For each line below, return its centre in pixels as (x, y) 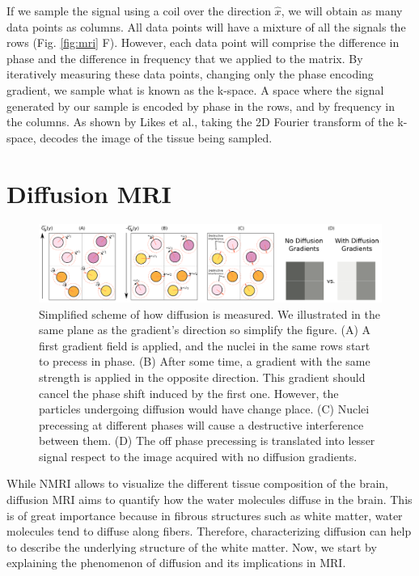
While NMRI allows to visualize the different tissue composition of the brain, (197, 483)
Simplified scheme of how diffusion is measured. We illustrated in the (210, 313)
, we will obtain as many (342, 11)
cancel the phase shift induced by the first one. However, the (189, 393)
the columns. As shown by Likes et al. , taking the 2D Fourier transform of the (200, 122)
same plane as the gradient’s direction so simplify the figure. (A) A (205, 330)
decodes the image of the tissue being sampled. (156, 137)
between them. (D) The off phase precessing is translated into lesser (207, 440)
